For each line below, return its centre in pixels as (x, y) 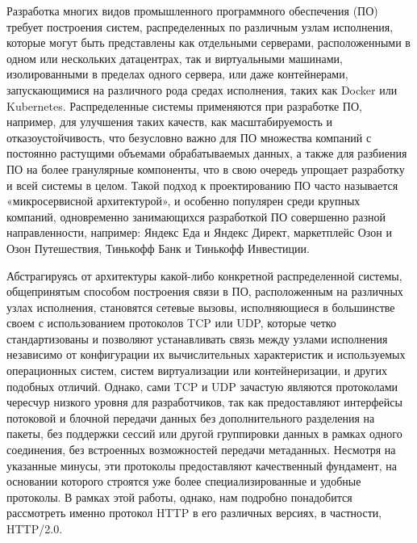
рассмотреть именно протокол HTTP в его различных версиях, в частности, (194, 513)
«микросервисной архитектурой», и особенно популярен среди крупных (183, 201)
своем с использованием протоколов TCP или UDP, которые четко (171, 323)
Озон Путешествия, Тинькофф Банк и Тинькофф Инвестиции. (158, 248)
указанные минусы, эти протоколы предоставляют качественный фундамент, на (202, 465)
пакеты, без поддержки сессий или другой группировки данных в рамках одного (204, 434)
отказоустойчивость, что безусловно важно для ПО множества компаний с (189, 137)
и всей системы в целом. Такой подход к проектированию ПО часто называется (202, 185)
